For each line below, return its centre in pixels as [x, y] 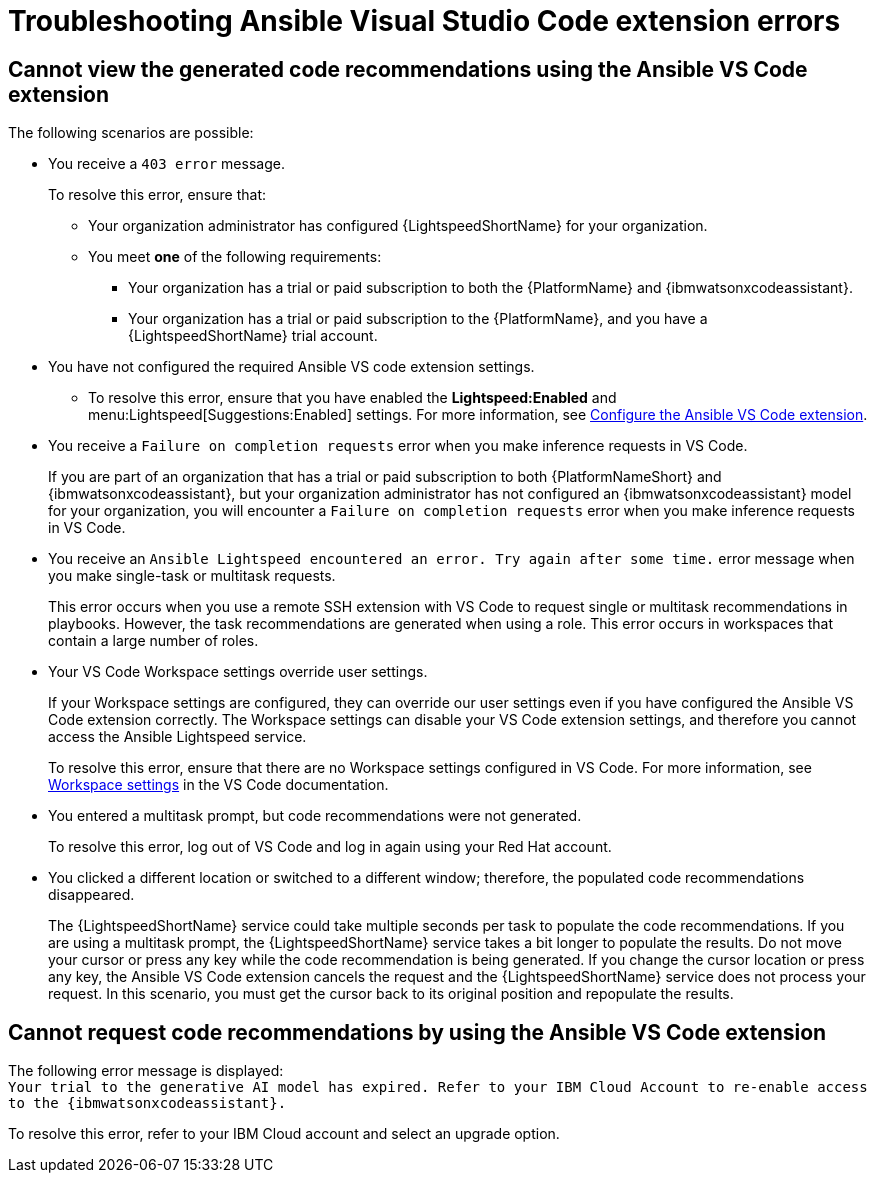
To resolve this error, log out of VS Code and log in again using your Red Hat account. [330, 847]
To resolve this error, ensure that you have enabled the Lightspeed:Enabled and [352, 398]
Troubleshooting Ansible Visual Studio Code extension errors [424, 21]
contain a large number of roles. [153, 641]
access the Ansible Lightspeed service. [177, 737]
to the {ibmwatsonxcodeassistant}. [147, 1103]
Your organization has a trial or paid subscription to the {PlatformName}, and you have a [418, 319]
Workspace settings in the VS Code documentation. [218, 785]
